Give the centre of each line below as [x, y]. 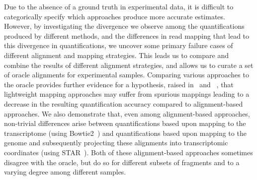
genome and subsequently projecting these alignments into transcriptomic [116, 143]
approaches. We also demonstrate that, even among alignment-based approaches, [127, 113]
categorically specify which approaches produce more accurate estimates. [115, 16]
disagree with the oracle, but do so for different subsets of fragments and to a [122, 162]
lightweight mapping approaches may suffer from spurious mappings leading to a [127, 94]
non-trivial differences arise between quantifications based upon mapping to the [125, 123]
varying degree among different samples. [65, 172]
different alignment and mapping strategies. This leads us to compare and [116, 55]
